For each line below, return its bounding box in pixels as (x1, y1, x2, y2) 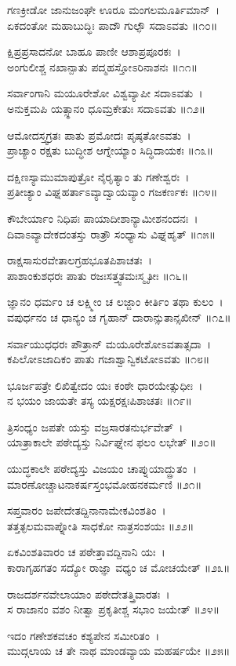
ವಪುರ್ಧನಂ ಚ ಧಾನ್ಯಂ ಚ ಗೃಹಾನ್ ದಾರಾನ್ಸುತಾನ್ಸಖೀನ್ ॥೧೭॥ (7, 308, 231, 325)
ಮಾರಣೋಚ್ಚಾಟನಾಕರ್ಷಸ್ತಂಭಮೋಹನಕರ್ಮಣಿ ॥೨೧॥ (7, 475, 202, 492)
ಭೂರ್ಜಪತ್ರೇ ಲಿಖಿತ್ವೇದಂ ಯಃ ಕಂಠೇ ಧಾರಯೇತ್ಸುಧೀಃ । (7, 377, 203, 393)
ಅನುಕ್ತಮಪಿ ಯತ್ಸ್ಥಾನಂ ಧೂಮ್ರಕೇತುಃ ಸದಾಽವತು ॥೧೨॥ (7, 100, 206, 116)
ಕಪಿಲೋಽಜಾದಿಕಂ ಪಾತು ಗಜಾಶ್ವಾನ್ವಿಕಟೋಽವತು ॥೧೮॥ (7, 351, 210, 367)
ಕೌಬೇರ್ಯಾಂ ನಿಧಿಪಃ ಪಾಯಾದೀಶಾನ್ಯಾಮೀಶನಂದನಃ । (7, 209, 198, 226)
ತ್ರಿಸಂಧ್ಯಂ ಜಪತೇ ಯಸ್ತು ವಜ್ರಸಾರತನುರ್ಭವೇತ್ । (7, 418, 183, 435)
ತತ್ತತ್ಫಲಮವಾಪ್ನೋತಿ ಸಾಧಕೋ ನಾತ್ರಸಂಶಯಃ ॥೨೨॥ (7, 517, 194, 533)
